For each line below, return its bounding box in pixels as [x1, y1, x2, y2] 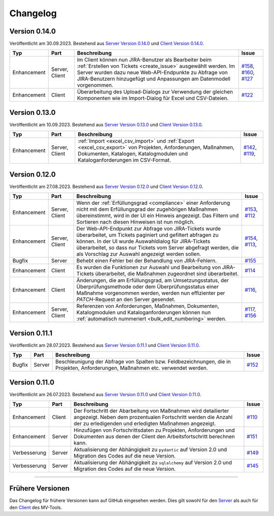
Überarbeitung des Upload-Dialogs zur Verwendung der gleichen [77, 88, 233, 95]
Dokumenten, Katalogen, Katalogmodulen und [78, 150, 188, 157]
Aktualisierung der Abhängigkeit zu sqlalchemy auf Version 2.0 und [74, 459, 232, 466]
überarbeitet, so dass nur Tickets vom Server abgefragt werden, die [76, 244, 239, 251]
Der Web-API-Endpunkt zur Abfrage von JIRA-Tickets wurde [76, 225, 221, 232]
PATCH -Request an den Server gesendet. [76, 296, 176, 303]
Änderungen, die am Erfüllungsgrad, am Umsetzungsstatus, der [76, 277, 229, 284]
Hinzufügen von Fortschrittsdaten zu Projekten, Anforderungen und [74, 427, 235, 434]
